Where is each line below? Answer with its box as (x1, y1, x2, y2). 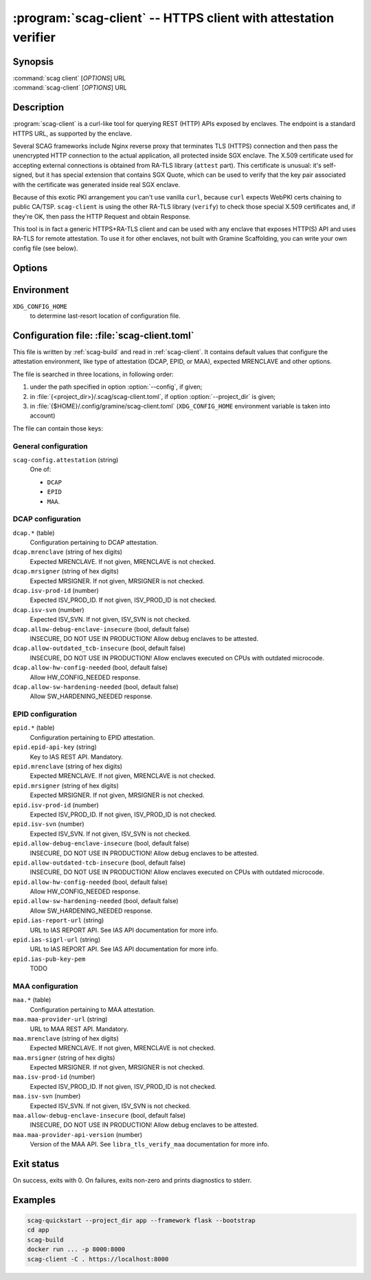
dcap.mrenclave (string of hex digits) (12, 547, 123, 556)
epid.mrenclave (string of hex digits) (12, 762, 123, 770)
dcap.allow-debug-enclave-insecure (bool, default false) (12, 625, 190, 633)
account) (30, 411, 56, 420)
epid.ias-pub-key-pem (12, 955, 86, 963)
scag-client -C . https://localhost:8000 (27, 1255, 169, 1263)
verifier (12, 30, 56, 45)
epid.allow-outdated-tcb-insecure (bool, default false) (12, 858, 186, 867)
